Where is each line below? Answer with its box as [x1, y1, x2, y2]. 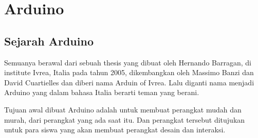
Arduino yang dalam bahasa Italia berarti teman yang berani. [4, 87, 199, 98]
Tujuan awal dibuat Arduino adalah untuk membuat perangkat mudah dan [4, 104, 242, 114]
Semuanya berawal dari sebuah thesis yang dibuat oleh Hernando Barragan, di [4, 57, 251, 67]
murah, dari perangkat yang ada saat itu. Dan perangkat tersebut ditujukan [4, 114, 245, 125]
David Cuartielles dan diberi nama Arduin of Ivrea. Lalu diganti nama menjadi [4, 77, 254, 87]
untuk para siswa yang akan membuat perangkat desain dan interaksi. [4, 124, 226, 135]
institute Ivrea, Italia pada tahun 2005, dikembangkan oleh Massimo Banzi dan [4, 67, 254, 78]
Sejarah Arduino [4, 33, 94, 49]
